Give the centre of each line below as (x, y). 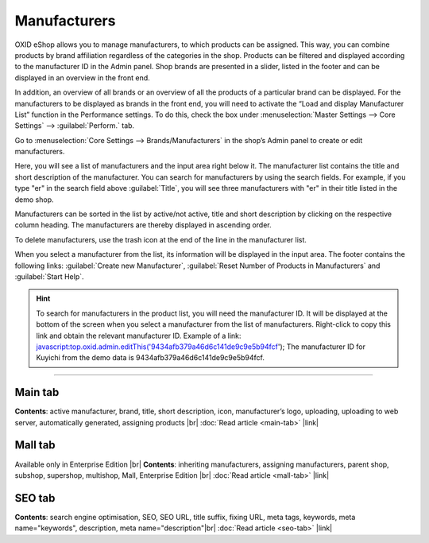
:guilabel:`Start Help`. (49, 276)
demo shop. (34, 200)
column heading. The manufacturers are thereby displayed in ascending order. (143, 225)
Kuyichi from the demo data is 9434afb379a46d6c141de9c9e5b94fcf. (151, 358)
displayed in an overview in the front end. (82, 78)
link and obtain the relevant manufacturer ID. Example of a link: (139, 335)
